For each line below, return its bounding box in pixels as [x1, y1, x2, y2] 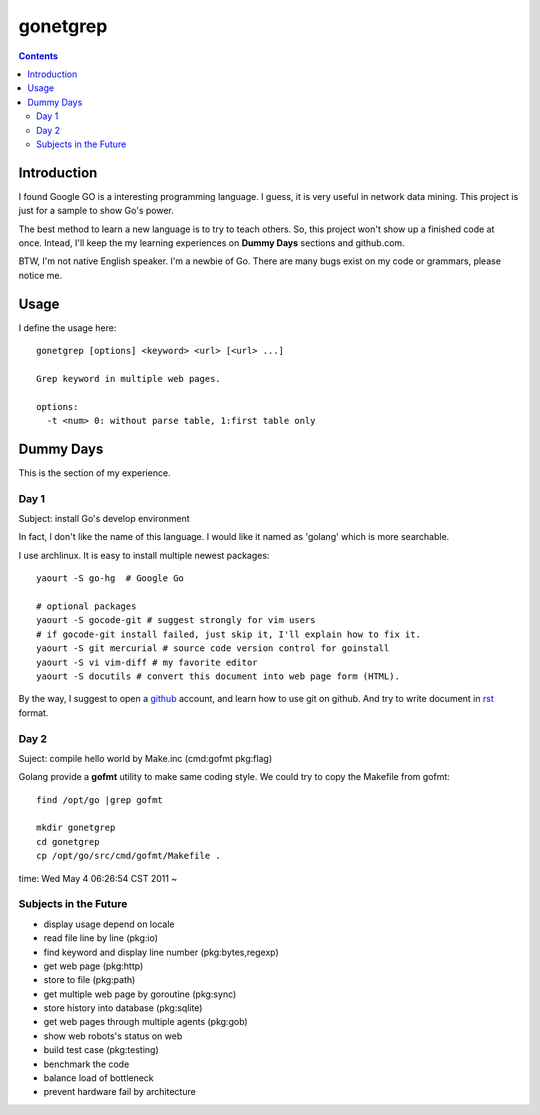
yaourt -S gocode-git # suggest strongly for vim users [36, 615, 316, 626]
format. [18, 706, 49, 719]
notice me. [18, 269, 63, 281]
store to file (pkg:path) [43, 974, 136, 986]
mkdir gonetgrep [36, 822, 116, 834]
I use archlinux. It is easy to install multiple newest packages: [18, 549, 270, 561]
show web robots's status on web [43, 1030, 183, 1042]
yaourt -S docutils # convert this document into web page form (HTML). [36, 670, 400, 682]
